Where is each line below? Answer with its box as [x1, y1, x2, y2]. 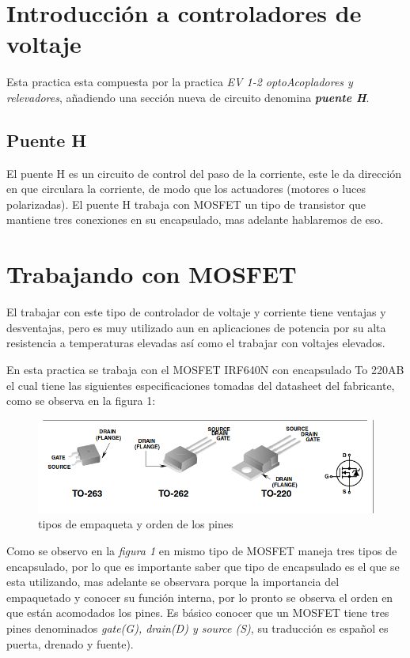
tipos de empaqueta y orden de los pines [38, 516, 233, 532]
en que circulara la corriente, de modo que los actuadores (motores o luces [6, 180, 366, 197]
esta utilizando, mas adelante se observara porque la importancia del [6, 573, 340, 590]
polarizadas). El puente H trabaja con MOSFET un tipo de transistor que [6, 195, 366, 212]
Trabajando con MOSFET [6, 258, 297, 290]
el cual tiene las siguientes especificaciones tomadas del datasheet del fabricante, [6, 376, 395, 393]
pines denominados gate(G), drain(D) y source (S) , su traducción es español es [6, 619, 389, 636]
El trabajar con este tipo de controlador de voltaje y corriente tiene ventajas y [6, 304, 386, 320]
